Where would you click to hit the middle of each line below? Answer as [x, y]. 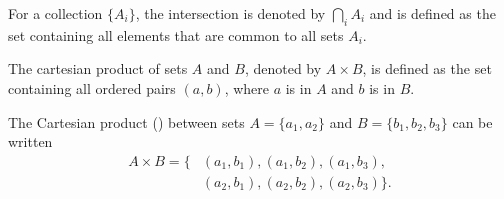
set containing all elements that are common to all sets [176, 34]
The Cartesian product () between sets [126, 121]
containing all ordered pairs [92, 87]
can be [472, 121]
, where [246, 87]
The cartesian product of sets [98, 68]
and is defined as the [432, 13]
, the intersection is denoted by [230, 13]
